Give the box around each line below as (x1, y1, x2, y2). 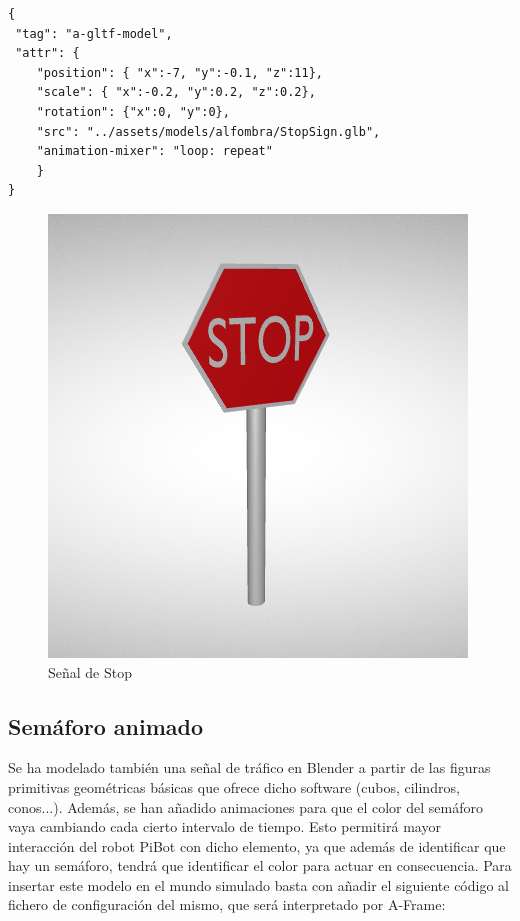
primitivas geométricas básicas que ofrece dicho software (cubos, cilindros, (8, 776, 460, 797)
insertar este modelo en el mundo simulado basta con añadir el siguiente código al (8, 874, 509, 895)
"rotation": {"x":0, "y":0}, (36, 104, 230, 119)
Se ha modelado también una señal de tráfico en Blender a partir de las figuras (8, 757, 491, 778)
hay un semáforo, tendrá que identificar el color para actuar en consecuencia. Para (8, 855, 512, 876)
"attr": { (15, 46, 80, 61)
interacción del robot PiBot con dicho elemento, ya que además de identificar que (8, 835, 506, 856)
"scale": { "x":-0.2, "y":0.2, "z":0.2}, (36, 85, 316, 100)
